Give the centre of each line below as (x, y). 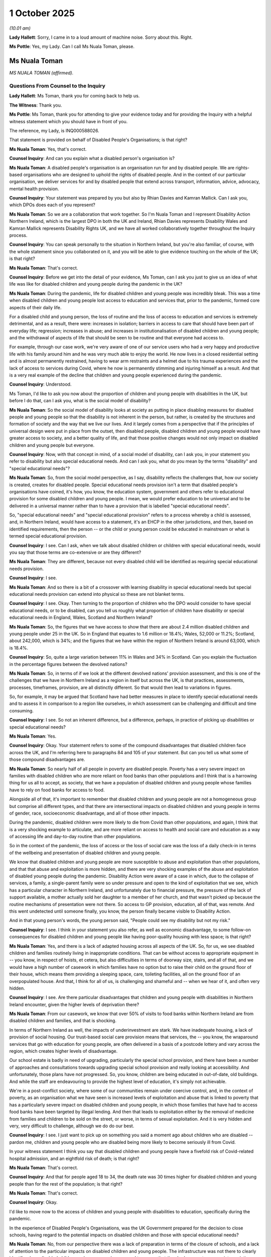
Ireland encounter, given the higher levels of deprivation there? (74, 1004)
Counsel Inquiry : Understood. (40, 384)
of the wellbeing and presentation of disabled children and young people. (85, 853)
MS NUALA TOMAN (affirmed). (41, 73)
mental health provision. (34, 189)
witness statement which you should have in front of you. (69, 121)
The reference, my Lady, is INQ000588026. (54, 130)
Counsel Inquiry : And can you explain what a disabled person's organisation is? (92, 158)
